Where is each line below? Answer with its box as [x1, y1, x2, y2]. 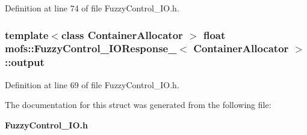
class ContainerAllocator [61, 27, 183, 42]
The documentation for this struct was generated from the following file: [5, 98, 271, 111]
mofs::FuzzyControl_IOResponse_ [5, 41, 177, 56]
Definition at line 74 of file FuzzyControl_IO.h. [5, 2, 179, 14]
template [5, 27, 49, 42]
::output [5, 55, 45, 70]
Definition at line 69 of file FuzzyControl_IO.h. [5, 78, 179, 91]
